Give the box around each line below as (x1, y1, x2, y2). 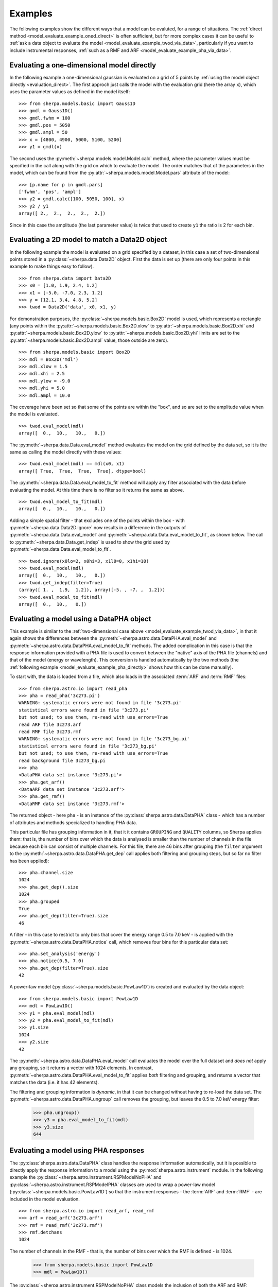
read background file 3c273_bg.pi (19, 757, 106, 763)
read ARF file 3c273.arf (19, 721, 81, 727)
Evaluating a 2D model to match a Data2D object (9, 235, 167, 244)
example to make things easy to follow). (9, 263, 94, 270)
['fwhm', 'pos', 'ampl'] (19, 189, 81, 195)
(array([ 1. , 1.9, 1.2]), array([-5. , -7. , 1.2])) (19, 587, 166, 593)
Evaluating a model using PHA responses (9, 1146, 144, 1155)
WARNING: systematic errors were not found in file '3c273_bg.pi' (19, 736, 190, 742)
